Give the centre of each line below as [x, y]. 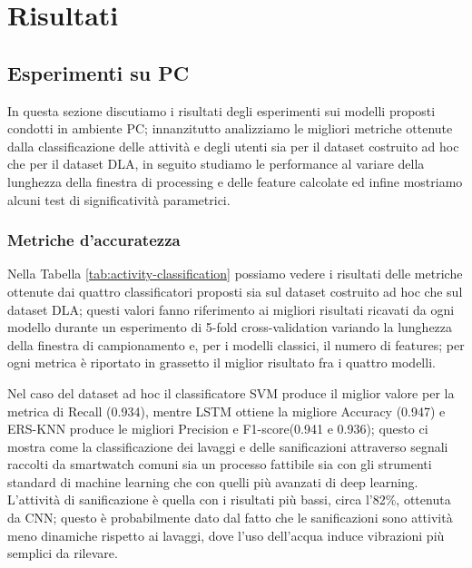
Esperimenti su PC [98, 72]
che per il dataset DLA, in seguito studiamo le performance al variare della [216, 164]
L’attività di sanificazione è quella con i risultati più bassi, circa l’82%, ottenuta [229, 499]
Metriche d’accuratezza [94, 240]
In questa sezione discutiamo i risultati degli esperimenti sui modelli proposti [221, 110]
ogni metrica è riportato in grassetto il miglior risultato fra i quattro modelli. [221, 362]
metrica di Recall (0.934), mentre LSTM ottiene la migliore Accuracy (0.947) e [226, 411]
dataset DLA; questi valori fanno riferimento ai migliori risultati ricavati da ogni [231, 309]
